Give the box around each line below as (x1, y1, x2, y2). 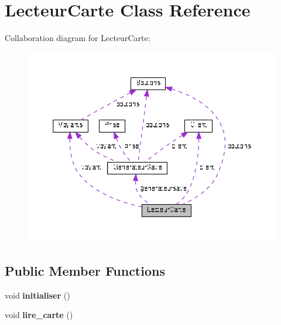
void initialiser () (5, 289, 70, 301)
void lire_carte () (5, 309, 73, 321)
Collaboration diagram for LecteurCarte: (5, 32, 150, 44)
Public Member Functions (5, 262, 165, 280)
